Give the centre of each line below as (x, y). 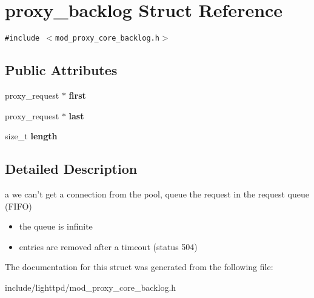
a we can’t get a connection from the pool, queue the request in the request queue (157, 194)
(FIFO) (18, 206)
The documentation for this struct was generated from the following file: (139, 267)
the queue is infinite (56, 226)
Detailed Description (71, 169)
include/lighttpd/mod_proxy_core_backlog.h (91, 287)
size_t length (31, 136)
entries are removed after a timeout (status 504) (108, 246)
